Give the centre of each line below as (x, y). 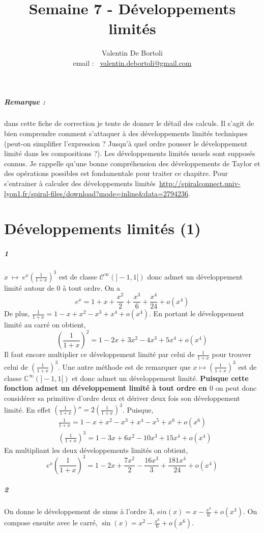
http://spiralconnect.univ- (200, 183)
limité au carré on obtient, (45, 325)
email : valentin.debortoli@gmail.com (132, 62)
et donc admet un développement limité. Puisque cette (160, 378)
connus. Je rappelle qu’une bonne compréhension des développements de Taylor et (132, 163)
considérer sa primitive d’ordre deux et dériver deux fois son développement (122, 398)
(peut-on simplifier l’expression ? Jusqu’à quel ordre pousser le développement (126, 143)
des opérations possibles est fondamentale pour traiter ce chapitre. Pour (116, 173)
